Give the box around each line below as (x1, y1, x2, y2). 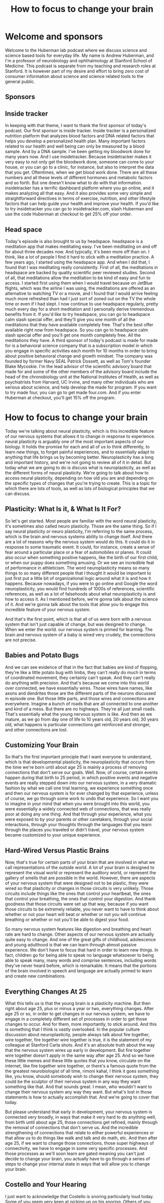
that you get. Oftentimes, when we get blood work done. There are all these (5, 169, 157, 175)
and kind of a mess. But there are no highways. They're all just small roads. (5, 706, 156, 712)
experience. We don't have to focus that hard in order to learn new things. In (5, 947, 159, 953)
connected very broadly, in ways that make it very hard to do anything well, (5, 1114, 156, 1120)
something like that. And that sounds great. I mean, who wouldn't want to (5, 1083, 152, 1090)
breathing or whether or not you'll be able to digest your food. (5, 916, 129, 923)
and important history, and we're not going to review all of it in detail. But (5, 459, 151, 465)
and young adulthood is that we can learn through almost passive (5, 942, 137, 948)
